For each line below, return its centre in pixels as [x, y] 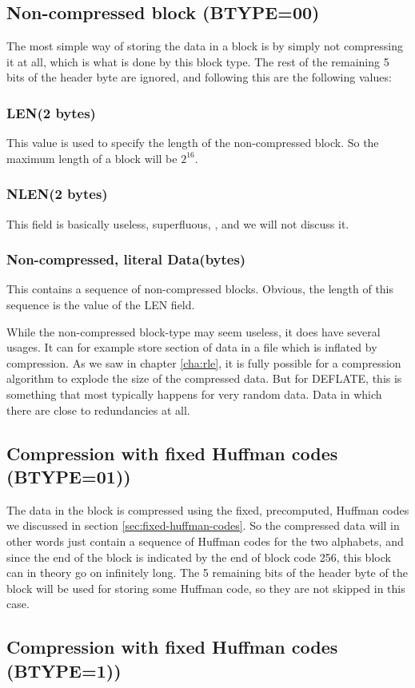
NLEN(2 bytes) [57, 194]
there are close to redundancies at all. [98, 410]
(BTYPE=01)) [69, 476]
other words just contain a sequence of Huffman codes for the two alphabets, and [205, 541]
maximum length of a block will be [92, 158]
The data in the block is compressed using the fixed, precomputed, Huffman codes [208, 509]
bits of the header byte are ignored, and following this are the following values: [199, 77]
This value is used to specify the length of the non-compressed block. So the [193, 143]
